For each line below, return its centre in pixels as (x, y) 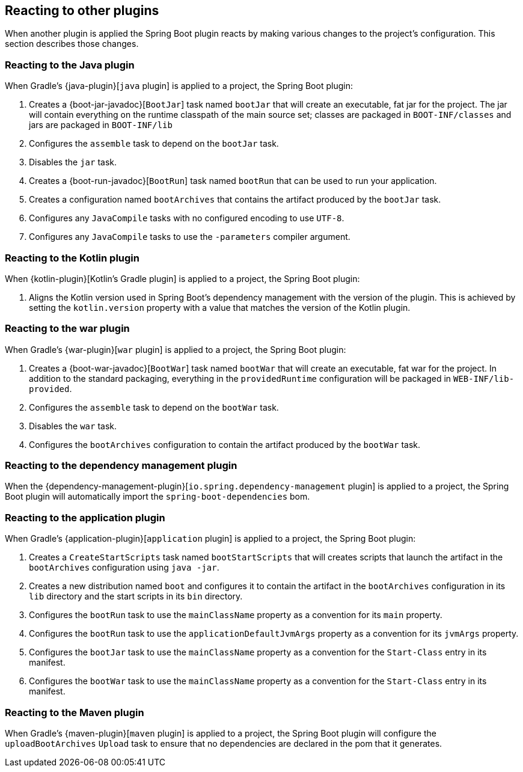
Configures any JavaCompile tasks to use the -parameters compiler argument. (190, 237)
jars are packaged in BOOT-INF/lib (101, 125)
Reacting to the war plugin (67, 329)
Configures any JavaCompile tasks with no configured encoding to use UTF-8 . (187, 218)
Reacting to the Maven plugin (75, 712)
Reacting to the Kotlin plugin (72, 258)
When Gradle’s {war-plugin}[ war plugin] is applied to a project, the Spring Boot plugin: (176, 349)
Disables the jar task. (73, 162)
